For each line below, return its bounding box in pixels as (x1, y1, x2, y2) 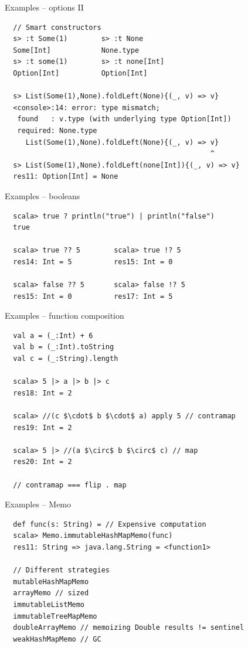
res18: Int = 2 (13, 388, 72, 397)
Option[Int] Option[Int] (13, 69, 148, 77)
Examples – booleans (5, 189, 80, 202)
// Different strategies (13, 566, 110, 575)
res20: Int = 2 (13, 458, 72, 466)
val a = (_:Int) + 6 (13, 331, 93, 340)
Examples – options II (5, 1, 84, 13)
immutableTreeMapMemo (13, 612, 97, 620)
